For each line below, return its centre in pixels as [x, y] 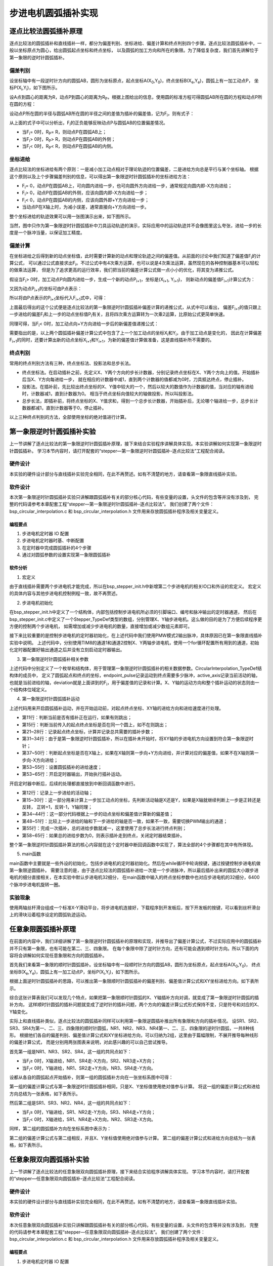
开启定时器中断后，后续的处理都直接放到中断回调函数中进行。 [74, 783]
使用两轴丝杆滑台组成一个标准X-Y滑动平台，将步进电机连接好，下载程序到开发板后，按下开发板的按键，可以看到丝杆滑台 [135, 907]
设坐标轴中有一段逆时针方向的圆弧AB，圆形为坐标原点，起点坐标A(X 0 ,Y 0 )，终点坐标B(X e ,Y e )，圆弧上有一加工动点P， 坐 [134, 81]
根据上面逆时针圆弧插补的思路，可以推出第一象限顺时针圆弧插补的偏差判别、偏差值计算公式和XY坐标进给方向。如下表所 [134, 981]
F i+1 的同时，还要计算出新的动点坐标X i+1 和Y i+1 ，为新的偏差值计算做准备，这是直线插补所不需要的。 [112, 341]
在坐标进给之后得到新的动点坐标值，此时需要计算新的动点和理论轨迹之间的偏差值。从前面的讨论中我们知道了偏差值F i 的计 [135, 256]
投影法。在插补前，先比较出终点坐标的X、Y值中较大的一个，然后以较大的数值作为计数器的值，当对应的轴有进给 [138, 386]
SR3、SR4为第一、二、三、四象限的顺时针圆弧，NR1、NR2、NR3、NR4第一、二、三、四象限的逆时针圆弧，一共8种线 [132, 1028]
